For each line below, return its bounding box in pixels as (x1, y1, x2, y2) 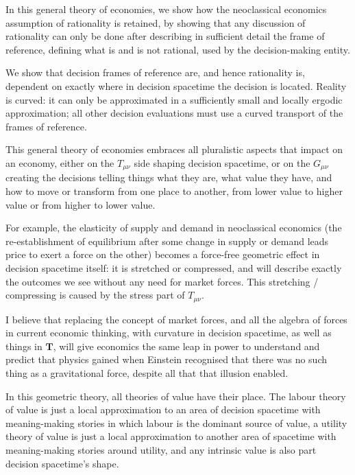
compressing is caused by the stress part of (5, 288, 185, 302)
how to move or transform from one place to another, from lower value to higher (5, 183, 343, 198)
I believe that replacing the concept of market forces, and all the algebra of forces (5, 312, 347, 326)
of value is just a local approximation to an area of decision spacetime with (5, 402, 321, 417)
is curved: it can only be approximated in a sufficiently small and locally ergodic (5, 92, 343, 106)
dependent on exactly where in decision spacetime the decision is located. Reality (5, 78, 347, 93)
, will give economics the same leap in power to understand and (53, 338, 320, 353)
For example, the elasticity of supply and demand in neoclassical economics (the (5, 220, 342, 235)
